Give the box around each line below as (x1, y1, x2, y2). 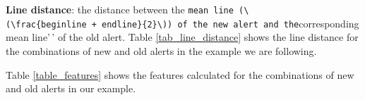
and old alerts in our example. (6, 81, 136, 96)
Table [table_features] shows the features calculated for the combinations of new (6, 67, 354, 82)
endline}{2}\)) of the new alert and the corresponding (102, 15, 359, 30)
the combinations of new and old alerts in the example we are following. (6, 43, 317, 58)
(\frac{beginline (6, 19, 87, 30)
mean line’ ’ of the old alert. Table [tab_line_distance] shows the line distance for (6, 30, 359, 44)
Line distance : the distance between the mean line (6, 2, 234, 16)
